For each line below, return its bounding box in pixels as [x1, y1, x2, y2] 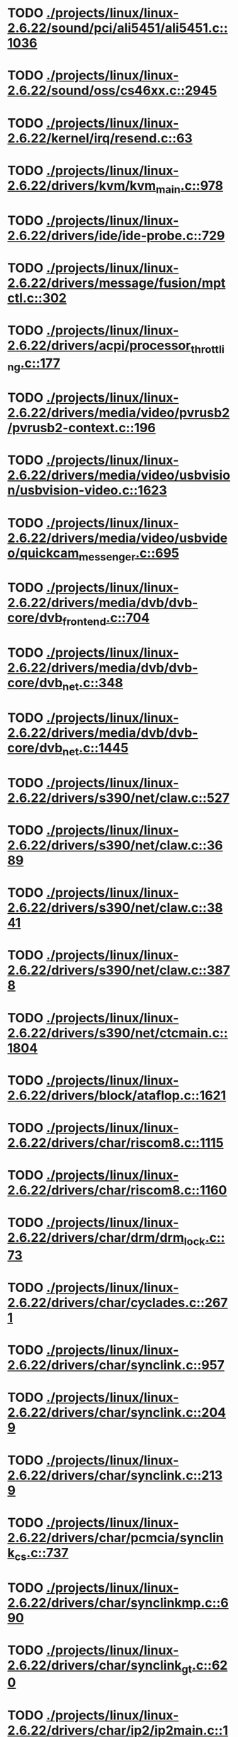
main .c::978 [155, 177, 224, 196]
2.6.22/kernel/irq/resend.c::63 [7, 130, 193, 146]
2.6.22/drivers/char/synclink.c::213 [7, 1467, 223, 1483]
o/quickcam [7, 545, 79, 561]
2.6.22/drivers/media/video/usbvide [7, 530, 228, 546]
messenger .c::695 [79, 545, 179, 564]
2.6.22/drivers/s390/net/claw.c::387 [7, 962, 230, 978]
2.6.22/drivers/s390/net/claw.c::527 [7, 790, 230, 805]
